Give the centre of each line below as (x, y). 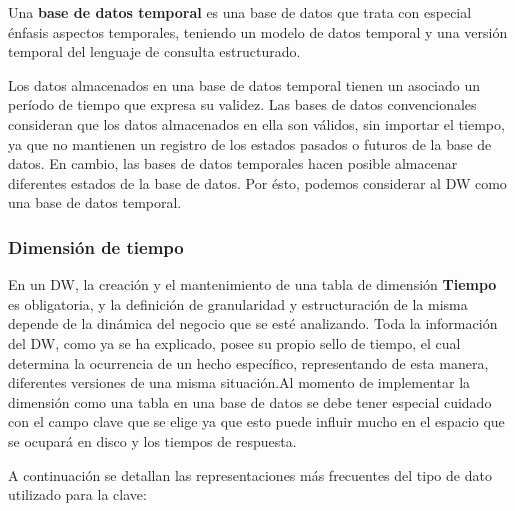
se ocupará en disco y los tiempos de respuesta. (152, 440)
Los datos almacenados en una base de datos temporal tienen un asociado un (244, 84)
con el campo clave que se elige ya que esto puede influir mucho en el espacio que (256, 421)
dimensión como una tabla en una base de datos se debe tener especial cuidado (250, 401)
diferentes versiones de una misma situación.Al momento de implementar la (239, 382)
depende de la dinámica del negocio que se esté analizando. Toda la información (253, 323)
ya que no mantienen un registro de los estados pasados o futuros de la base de (250, 143)
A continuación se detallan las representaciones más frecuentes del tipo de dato (250, 474)
